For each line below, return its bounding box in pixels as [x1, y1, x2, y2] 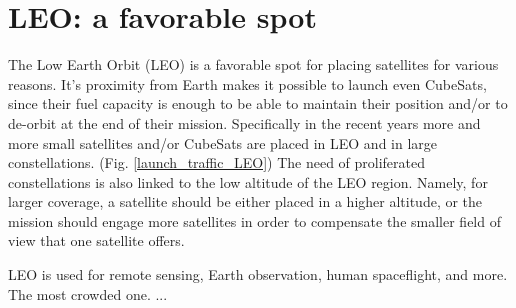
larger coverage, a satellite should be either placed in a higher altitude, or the [8, 191, 483, 212]
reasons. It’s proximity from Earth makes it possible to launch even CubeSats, [8, 73, 487, 94]
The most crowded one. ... [8, 283, 168, 304]
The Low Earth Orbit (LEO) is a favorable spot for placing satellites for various [8, 54, 499, 75]
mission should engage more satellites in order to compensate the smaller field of [8, 210, 501, 231]
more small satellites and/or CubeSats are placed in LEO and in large [8, 132, 438, 153]
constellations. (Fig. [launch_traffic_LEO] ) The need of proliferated [8, 152, 426, 173]
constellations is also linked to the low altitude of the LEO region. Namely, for [8, 171, 488, 192]
